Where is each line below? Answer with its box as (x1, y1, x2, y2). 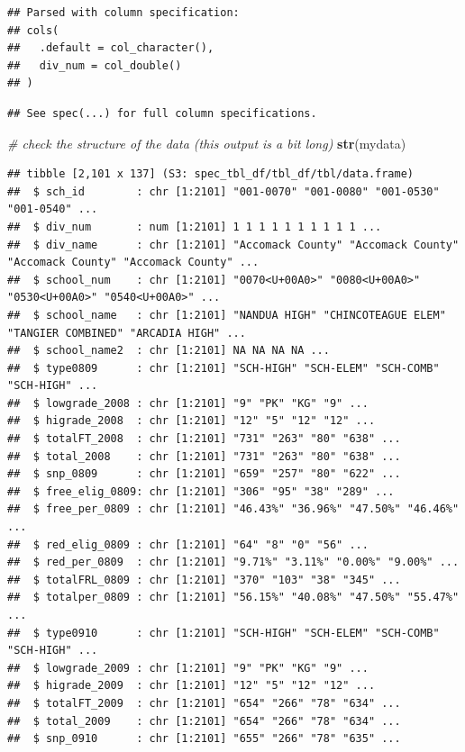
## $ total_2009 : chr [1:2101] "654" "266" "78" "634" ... (7, 714, 401, 728)
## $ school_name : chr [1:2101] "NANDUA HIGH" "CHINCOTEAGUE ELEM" (7, 308, 446, 322)
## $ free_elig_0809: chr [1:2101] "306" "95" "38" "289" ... (7, 485, 395, 498)
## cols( (7, 23, 59, 37)
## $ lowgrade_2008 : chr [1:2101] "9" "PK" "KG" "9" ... (7, 396, 369, 410)
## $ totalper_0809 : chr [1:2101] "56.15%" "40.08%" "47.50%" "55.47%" (7, 591, 460, 604)
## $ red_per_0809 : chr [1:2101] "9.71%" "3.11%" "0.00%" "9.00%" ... (7, 556, 460, 569)
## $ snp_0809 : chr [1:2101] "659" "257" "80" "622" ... (7, 467, 401, 481)
